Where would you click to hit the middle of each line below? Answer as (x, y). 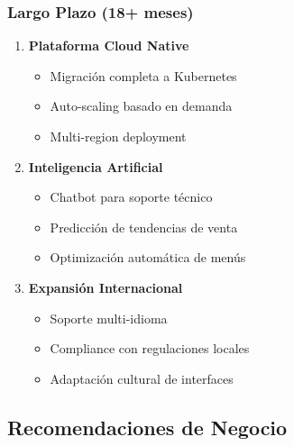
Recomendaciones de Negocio (147, 427)
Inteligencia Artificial (96, 166)
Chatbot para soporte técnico (131, 197)
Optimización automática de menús (148, 257)
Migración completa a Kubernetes (143, 75)
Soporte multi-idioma (109, 318)
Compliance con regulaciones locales (150, 348)
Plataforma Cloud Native (109, 46)
